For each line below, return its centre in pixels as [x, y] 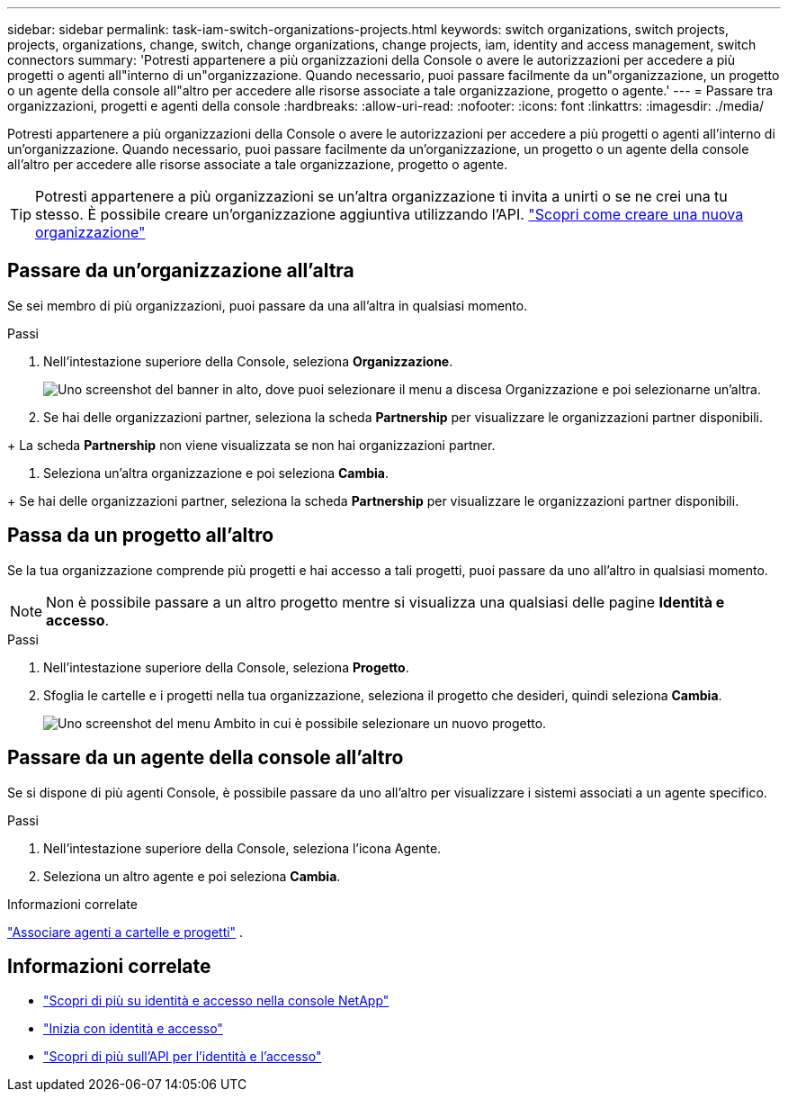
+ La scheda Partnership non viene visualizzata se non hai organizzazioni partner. [251, 445]
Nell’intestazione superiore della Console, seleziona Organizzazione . [248, 361]
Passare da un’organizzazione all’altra [181, 271]
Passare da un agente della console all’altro [206, 758]
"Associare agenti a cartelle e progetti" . [125, 932]
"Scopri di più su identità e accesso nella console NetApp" [216, 1001]
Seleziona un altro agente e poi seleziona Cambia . [192, 876]
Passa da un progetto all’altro [141, 536]
